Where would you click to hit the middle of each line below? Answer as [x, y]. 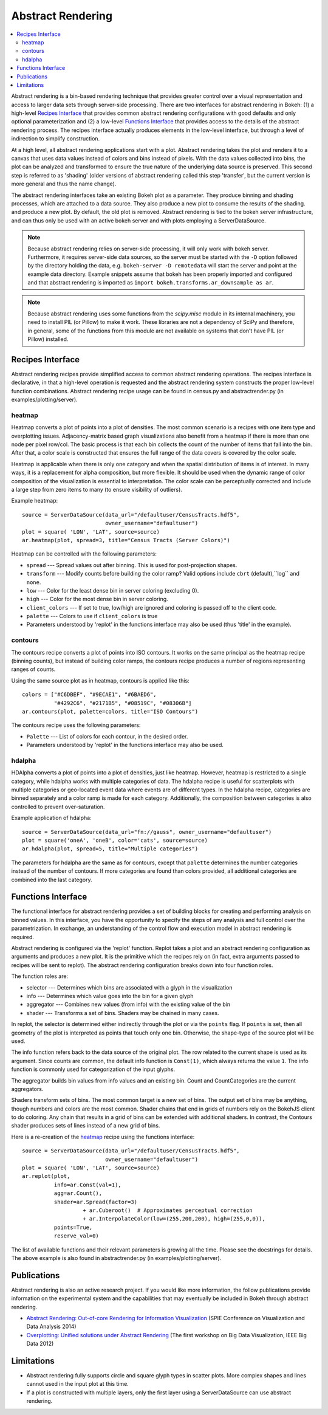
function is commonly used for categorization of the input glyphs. [93, 1069]
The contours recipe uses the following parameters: [76, 725]
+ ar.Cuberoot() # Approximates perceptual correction [168, 1210]
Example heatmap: [34, 501]
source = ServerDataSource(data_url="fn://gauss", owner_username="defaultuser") [147, 832]
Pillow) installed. [48, 339]
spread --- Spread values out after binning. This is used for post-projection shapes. [132, 565]
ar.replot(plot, [46, 1176]
